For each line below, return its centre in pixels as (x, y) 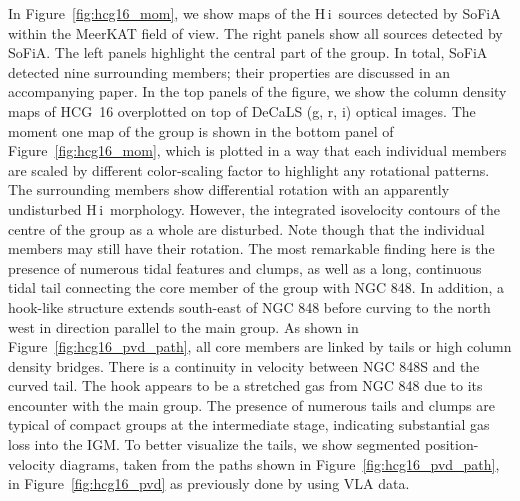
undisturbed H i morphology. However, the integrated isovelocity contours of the (254, 208)
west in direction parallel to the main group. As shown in (183, 326)
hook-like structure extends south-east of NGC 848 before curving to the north (249, 306)
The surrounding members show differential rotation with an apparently (229, 189)
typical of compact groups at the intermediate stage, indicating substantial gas (249, 424)
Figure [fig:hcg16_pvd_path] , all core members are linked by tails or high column (260, 346)
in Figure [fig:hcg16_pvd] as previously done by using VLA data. (209, 483)
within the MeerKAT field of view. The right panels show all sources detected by (255, 32)
